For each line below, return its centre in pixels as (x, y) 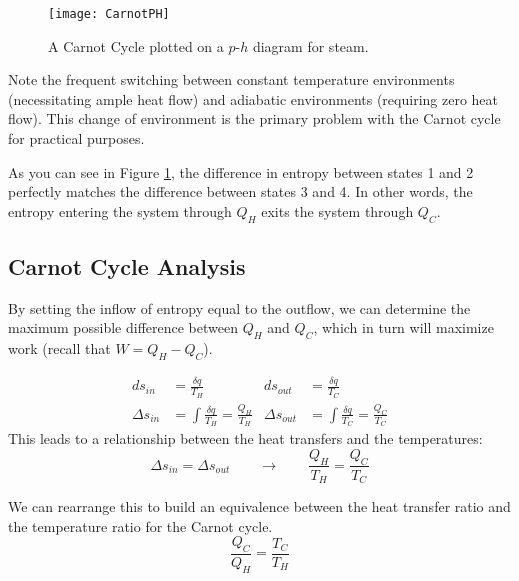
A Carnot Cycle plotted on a (136, 45)
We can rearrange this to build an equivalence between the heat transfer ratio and (259, 505)
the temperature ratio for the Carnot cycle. (140, 525)
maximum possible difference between (123, 327)
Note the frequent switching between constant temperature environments (231, 79)
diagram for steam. (310, 45)
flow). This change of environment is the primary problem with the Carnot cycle (254, 118)
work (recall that (59, 348)
